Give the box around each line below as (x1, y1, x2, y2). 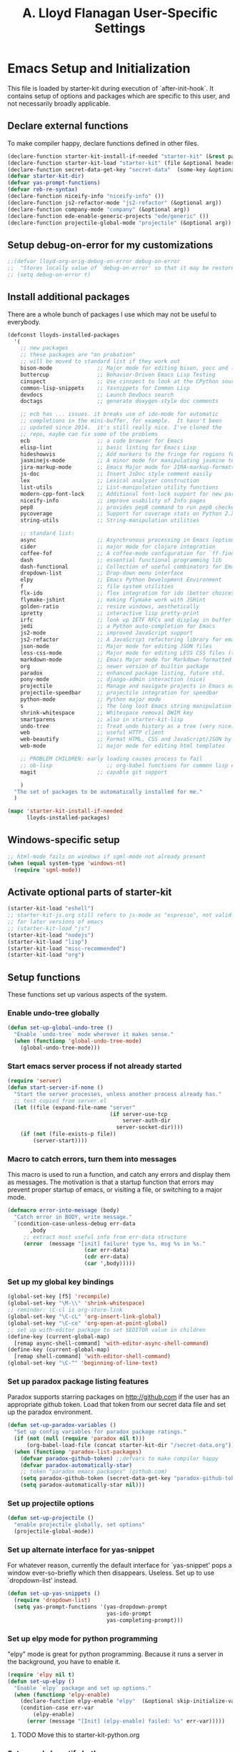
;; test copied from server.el (14, 1097, 107, 1105)
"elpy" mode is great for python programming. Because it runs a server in (7, 1649, 224, 1658)
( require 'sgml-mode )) (14, 866, 81, 873)
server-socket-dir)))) (116, 1124, 184, 1131)
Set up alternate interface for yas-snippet (7, 1545, 155, 1555)
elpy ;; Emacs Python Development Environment (20, 577, 222, 584)
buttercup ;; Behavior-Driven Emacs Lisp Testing (20, 371, 216, 378)
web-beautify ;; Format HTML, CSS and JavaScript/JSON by (20, 736, 232, 743)
